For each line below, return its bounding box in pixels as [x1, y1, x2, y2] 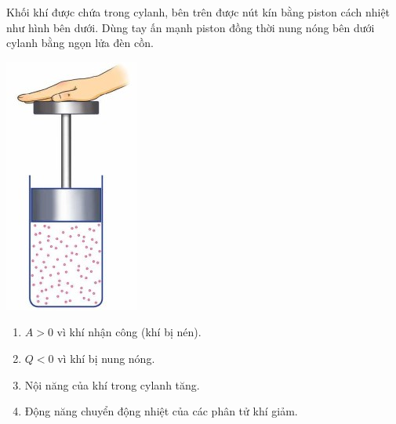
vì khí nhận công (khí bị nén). [56, 324, 202, 340]
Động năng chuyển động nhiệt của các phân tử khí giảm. [24, 403, 298, 419]
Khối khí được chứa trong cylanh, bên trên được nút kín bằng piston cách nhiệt [6, 4, 391, 20]
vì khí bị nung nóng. [57, 350, 155, 366]
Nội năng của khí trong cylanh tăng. [24, 376, 200, 393]
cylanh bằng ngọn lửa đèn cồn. [6, 34, 154, 51]
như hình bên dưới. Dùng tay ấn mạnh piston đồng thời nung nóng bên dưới [6, 19, 375, 35]
